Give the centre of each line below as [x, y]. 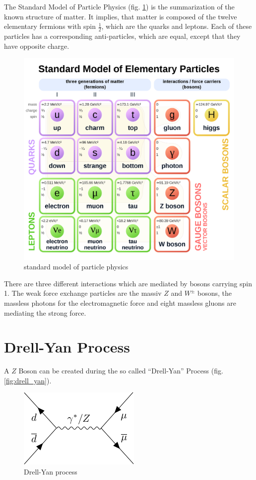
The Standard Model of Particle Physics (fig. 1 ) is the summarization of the [119, 6]
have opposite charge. [37, 46]
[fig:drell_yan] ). [28, 380]
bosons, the [215, 293]
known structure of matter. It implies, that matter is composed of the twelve [121, 16]
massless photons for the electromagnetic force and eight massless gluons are [120, 302]
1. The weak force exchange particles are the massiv [83, 293]
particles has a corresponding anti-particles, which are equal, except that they [122, 36]
